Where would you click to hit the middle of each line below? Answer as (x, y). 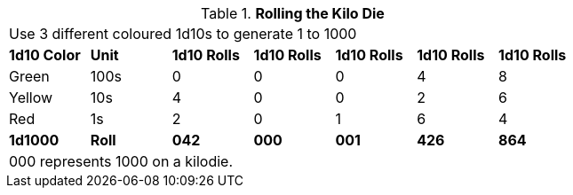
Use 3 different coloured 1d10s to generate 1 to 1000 (183, 34)
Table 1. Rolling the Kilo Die (293, 13)
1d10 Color (45, 55)
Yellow (31, 97)
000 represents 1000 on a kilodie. (121, 161)
